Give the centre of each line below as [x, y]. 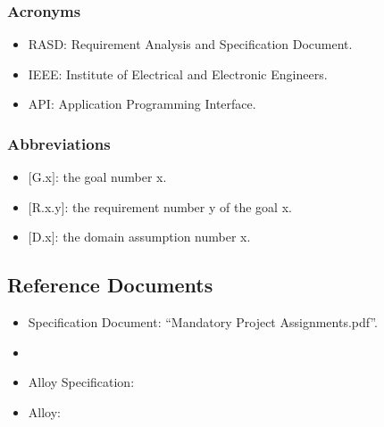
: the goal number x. [111, 177]
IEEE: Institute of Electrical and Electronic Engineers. [178, 74]
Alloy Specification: [81, 382]
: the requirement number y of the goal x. [178, 206]
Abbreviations [59, 143]
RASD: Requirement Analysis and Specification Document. [190, 44]
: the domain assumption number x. [153, 237]
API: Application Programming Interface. [142, 104]
